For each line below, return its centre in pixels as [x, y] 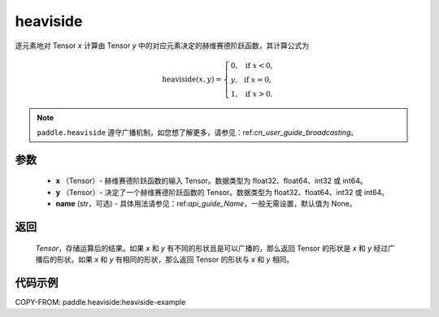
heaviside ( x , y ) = [192, 79]
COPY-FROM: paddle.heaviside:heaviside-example [100, 302]
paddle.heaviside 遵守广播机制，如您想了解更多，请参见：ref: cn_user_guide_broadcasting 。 [198, 132]
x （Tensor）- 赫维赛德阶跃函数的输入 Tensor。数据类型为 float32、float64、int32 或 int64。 [211, 181]
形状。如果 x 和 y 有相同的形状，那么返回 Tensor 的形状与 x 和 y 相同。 [175, 259]
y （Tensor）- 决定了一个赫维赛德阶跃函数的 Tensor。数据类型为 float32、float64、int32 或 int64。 [222, 192]
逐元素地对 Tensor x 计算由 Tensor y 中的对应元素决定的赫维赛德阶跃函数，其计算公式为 [162, 46]
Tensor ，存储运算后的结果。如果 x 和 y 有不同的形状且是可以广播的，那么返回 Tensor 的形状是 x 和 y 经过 [212, 248]
